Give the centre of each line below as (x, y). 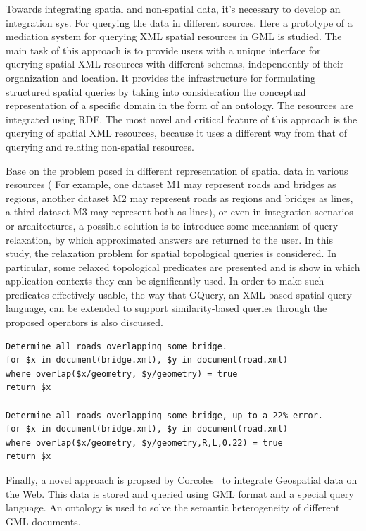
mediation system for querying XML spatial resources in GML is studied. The (174, 36)
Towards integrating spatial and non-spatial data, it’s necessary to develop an (173, 8)
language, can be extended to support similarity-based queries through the (166, 308)
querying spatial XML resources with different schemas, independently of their (175, 64)
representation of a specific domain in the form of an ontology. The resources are (179, 105)
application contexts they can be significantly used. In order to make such (165, 281)
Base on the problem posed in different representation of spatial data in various (177, 170)
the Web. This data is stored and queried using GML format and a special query (180, 493)
